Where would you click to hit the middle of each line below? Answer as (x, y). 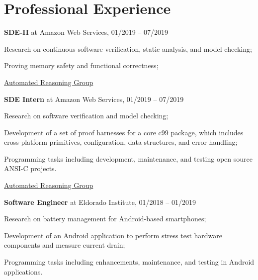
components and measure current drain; (65, 245)
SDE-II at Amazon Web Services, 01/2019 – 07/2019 (86, 32)
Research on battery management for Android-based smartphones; (105, 219)
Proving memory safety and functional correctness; (81, 65)
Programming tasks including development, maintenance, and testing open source (128, 158)
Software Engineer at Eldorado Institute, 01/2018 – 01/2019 (100, 202)
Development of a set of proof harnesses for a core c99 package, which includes (124, 132)
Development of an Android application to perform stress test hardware (113, 235)
